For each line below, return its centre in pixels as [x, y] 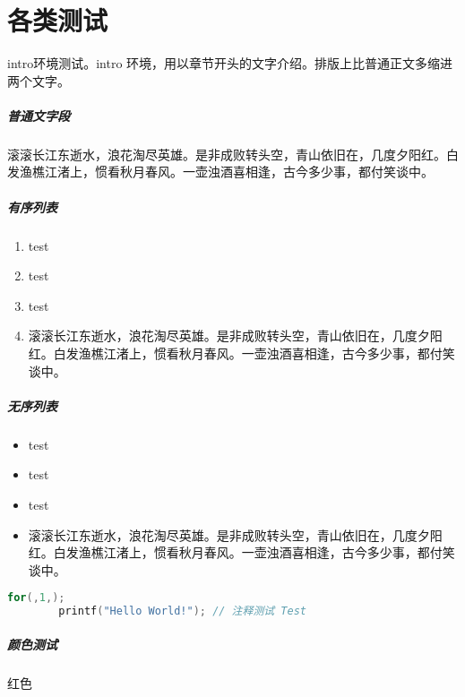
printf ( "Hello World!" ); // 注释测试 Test [182, 611]
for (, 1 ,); [36, 598]
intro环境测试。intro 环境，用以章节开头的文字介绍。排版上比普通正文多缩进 [230, 63]
